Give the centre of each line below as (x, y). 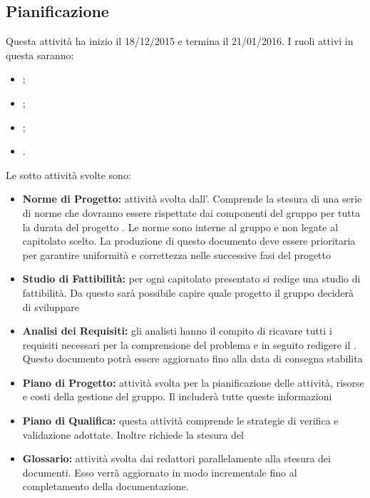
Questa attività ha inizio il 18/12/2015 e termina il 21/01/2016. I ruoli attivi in (180, 41)
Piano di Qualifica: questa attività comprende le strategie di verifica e (180, 421)
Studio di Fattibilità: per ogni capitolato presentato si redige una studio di (191, 279)
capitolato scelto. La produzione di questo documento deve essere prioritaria (189, 241)
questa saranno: (40, 55)
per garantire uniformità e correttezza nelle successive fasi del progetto (177, 254)
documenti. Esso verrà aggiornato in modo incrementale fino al (160, 472)
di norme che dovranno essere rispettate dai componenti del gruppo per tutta (191, 212)
